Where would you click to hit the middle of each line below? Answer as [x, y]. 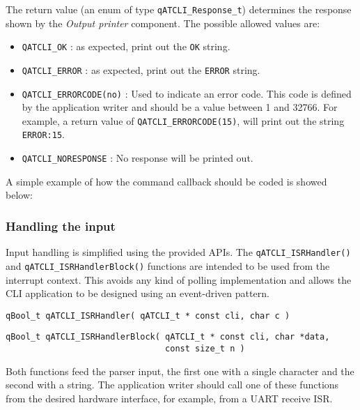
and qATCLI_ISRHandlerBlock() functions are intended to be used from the [168, 265]
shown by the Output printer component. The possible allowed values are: [163, 23]
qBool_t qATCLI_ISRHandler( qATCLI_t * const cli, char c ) [148, 316]
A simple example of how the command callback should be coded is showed [166, 181]
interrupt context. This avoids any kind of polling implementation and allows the [179, 279]
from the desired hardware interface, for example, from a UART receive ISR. [169, 398]
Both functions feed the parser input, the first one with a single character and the [180, 371]
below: [19, 195]
